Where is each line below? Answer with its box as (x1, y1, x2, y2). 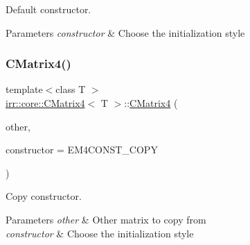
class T (55, 82, 86, 96)
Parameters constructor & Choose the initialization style (6, 25, 245, 40)
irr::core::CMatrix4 (6, 96, 85, 110)
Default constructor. (6, 2, 91, 16)
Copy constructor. (6, 189, 82, 203)
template (6, 82, 43, 96)
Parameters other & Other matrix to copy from (6, 212, 206, 226)
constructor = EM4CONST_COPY (6, 142, 158, 157)
